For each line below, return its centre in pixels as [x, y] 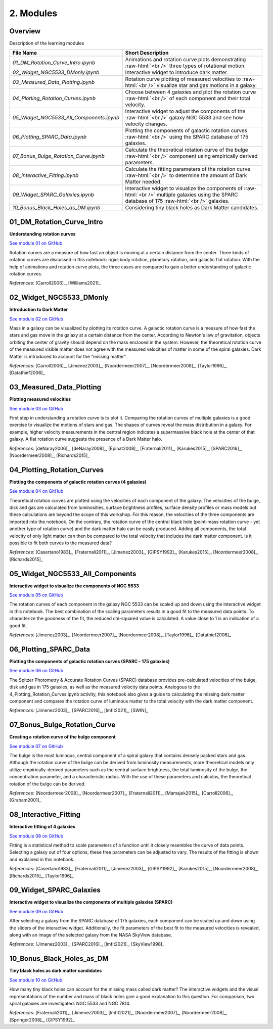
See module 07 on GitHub [36, 746]
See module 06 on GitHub [36, 671]
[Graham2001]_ [25, 800]
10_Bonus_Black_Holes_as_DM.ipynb [56, 208]
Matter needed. [143, 182]
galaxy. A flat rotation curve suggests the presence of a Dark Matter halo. [86, 439]
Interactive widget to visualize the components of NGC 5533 [74, 586]
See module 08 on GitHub [36, 836]
